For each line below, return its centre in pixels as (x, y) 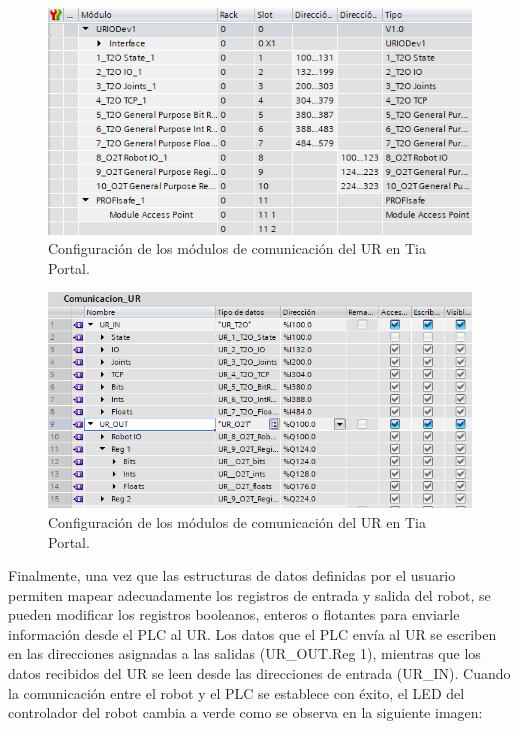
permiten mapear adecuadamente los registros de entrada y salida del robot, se (249, 594)
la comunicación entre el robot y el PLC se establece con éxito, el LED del (236, 692)
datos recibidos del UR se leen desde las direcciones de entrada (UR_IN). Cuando (259, 673)
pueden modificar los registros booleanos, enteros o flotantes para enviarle (234, 614)
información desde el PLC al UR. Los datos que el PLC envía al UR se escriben (252, 633)
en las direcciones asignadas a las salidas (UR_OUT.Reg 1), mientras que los (244, 653)
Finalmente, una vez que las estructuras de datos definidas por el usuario (232, 575)
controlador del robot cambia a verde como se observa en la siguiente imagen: (245, 712)
